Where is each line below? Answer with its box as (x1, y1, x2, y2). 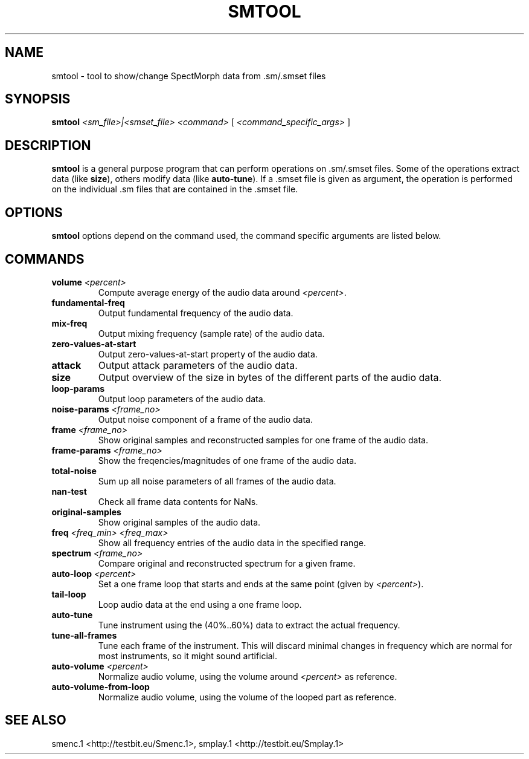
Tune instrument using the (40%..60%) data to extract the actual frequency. (98, 619, 400, 630)
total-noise (51, 465, 97, 476)
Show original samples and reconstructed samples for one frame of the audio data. (98, 434, 428, 445)
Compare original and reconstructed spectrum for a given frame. (98, 558, 356, 568)
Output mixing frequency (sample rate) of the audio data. (98, 328, 325, 339)
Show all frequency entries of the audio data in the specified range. (98, 537, 366, 548)
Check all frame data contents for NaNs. (98, 496, 258, 507)
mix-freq (51, 318, 88, 328)
